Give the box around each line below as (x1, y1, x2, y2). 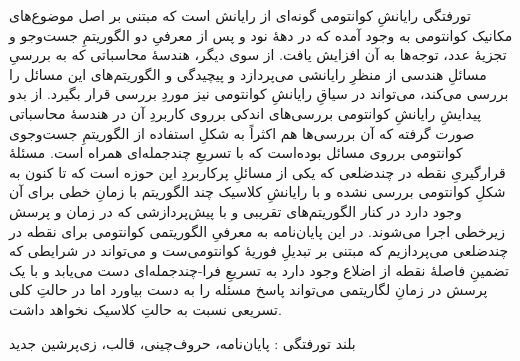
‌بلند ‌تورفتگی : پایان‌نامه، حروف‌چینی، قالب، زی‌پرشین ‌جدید (9, 332, 356, 353)
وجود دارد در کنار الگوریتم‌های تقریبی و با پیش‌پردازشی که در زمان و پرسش (9, 200, 462, 221)
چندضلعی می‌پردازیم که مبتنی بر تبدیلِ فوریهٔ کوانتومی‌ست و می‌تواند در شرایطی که (9, 240, 509, 261)
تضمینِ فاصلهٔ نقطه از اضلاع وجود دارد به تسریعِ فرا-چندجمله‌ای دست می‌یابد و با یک (9, 259, 509, 280)
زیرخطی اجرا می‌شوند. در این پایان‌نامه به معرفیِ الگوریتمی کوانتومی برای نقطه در (9, 220, 506, 241)
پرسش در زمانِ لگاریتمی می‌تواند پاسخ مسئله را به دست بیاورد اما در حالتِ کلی (9, 279, 488, 300)
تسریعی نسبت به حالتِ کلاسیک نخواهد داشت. (9, 298, 282, 319)
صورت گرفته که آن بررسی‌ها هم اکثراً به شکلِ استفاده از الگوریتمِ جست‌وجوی (9, 122, 475, 143)
